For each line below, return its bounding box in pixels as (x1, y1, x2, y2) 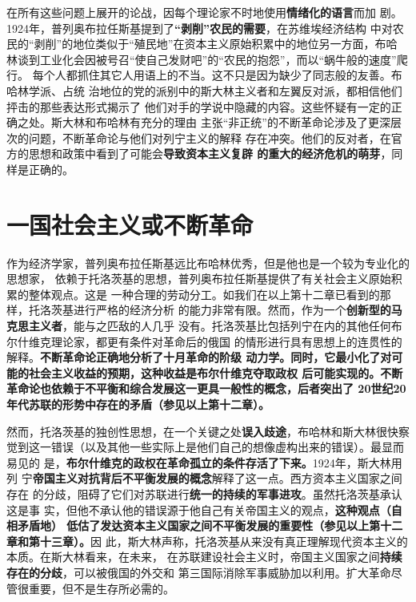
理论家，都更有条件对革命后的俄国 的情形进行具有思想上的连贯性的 (50, 333, 402, 349)
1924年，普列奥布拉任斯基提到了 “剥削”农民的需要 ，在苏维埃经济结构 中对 (6, 19, 393, 36)
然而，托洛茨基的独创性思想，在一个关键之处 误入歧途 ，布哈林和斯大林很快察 (6, 422, 410, 439)
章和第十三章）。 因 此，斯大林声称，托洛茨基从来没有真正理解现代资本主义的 (6, 532, 408, 549)
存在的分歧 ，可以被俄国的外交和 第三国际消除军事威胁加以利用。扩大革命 (6, 564, 391, 580)
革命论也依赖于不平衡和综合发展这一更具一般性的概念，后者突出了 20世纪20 (6, 380, 406, 397)
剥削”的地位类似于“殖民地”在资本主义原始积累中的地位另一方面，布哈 (34, 35, 398, 52)
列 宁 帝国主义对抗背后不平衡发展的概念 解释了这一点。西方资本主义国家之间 (6, 470, 402, 487)
